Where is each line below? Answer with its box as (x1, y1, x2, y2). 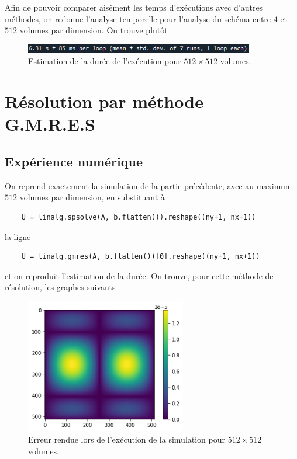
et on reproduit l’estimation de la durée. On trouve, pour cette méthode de (5, 269, 274, 281)
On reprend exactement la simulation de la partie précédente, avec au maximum (5, 179, 292, 192)
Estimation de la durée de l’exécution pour (28, 55, 181, 67)
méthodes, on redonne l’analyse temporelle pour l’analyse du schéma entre (5, 12, 271, 25)
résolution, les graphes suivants (5, 281, 116, 293)
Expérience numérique (5, 152, 143, 170)
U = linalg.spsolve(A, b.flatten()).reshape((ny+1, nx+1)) (21, 213, 256, 221)
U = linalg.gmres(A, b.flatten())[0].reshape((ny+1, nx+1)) (21, 252, 260, 261)
